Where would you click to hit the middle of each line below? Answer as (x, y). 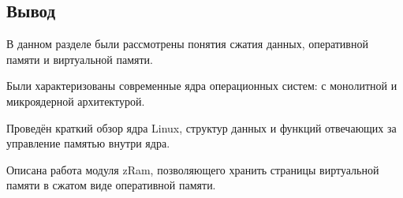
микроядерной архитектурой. (76, 101)
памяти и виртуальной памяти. (80, 59)
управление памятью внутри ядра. (88, 143)
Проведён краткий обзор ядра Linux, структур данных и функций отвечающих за (201, 127)
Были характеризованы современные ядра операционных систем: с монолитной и (202, 86)
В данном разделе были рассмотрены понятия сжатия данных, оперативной (187, 44)
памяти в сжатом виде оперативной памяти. (111, 185)
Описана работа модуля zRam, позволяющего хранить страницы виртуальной (193, 169)
